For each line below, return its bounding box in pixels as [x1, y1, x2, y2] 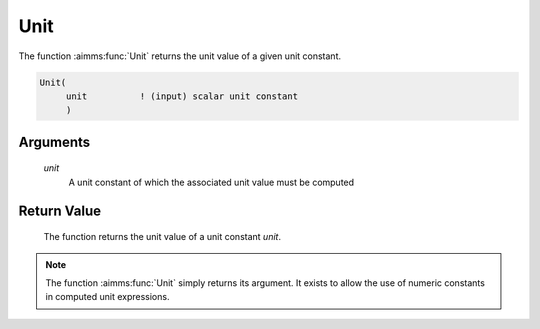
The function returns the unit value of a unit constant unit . [43, 231, 282, 243]
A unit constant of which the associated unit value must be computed [68, 176, 355, 188]
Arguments [18, 133, 91, 150]
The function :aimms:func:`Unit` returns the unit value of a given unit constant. [18, 50, 342, 62]
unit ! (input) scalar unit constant [65, 90, 299, 102]
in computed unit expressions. [45, 291, 170, 303]
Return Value [18, 202, 102, 219]
